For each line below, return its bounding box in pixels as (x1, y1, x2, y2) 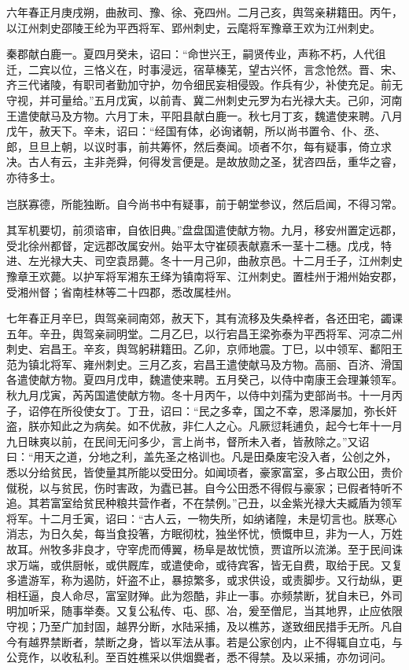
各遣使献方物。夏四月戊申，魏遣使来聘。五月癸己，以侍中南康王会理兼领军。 (6, 371, 403, 388)
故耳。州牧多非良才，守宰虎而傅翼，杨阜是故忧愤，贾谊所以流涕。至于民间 (6, 541, 392, 557)
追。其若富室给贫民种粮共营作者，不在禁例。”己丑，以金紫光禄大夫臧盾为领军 (6, 495, 403, 511)
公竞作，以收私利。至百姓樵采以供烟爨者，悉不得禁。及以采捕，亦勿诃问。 (6, 649, 392, 665)
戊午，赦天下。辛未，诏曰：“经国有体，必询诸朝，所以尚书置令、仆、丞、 (6, 123, 386, 139)
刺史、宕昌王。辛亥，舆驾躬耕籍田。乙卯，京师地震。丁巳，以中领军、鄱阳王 (6, 341, 403, 357)
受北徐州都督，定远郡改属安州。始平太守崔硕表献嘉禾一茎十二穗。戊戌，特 (6, 237, 392, 253)
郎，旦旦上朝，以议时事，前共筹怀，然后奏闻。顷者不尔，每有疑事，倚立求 (6, 138, 392, 154)
